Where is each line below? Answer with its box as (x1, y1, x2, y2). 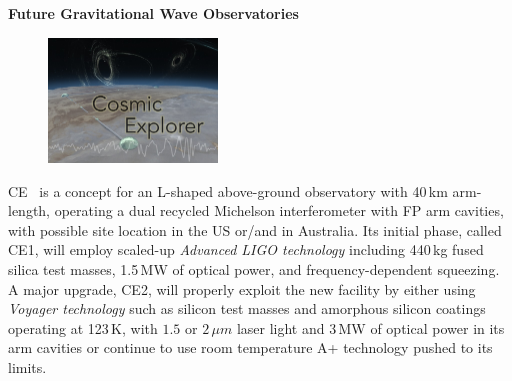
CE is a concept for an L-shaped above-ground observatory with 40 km (8, 180, 448, 201)
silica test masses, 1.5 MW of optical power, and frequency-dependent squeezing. (8, 259, 500, 279)
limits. (8, 356, 47, 377)
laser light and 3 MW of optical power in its (236, 317, 505, 338)
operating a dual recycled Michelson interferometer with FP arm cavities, (54, 200, 504, 221)
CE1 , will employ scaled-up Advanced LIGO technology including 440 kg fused (8, 239, 484, 260)
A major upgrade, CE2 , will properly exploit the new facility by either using (8, 278, 476, 299)
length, (8, 200, 51, 221)
